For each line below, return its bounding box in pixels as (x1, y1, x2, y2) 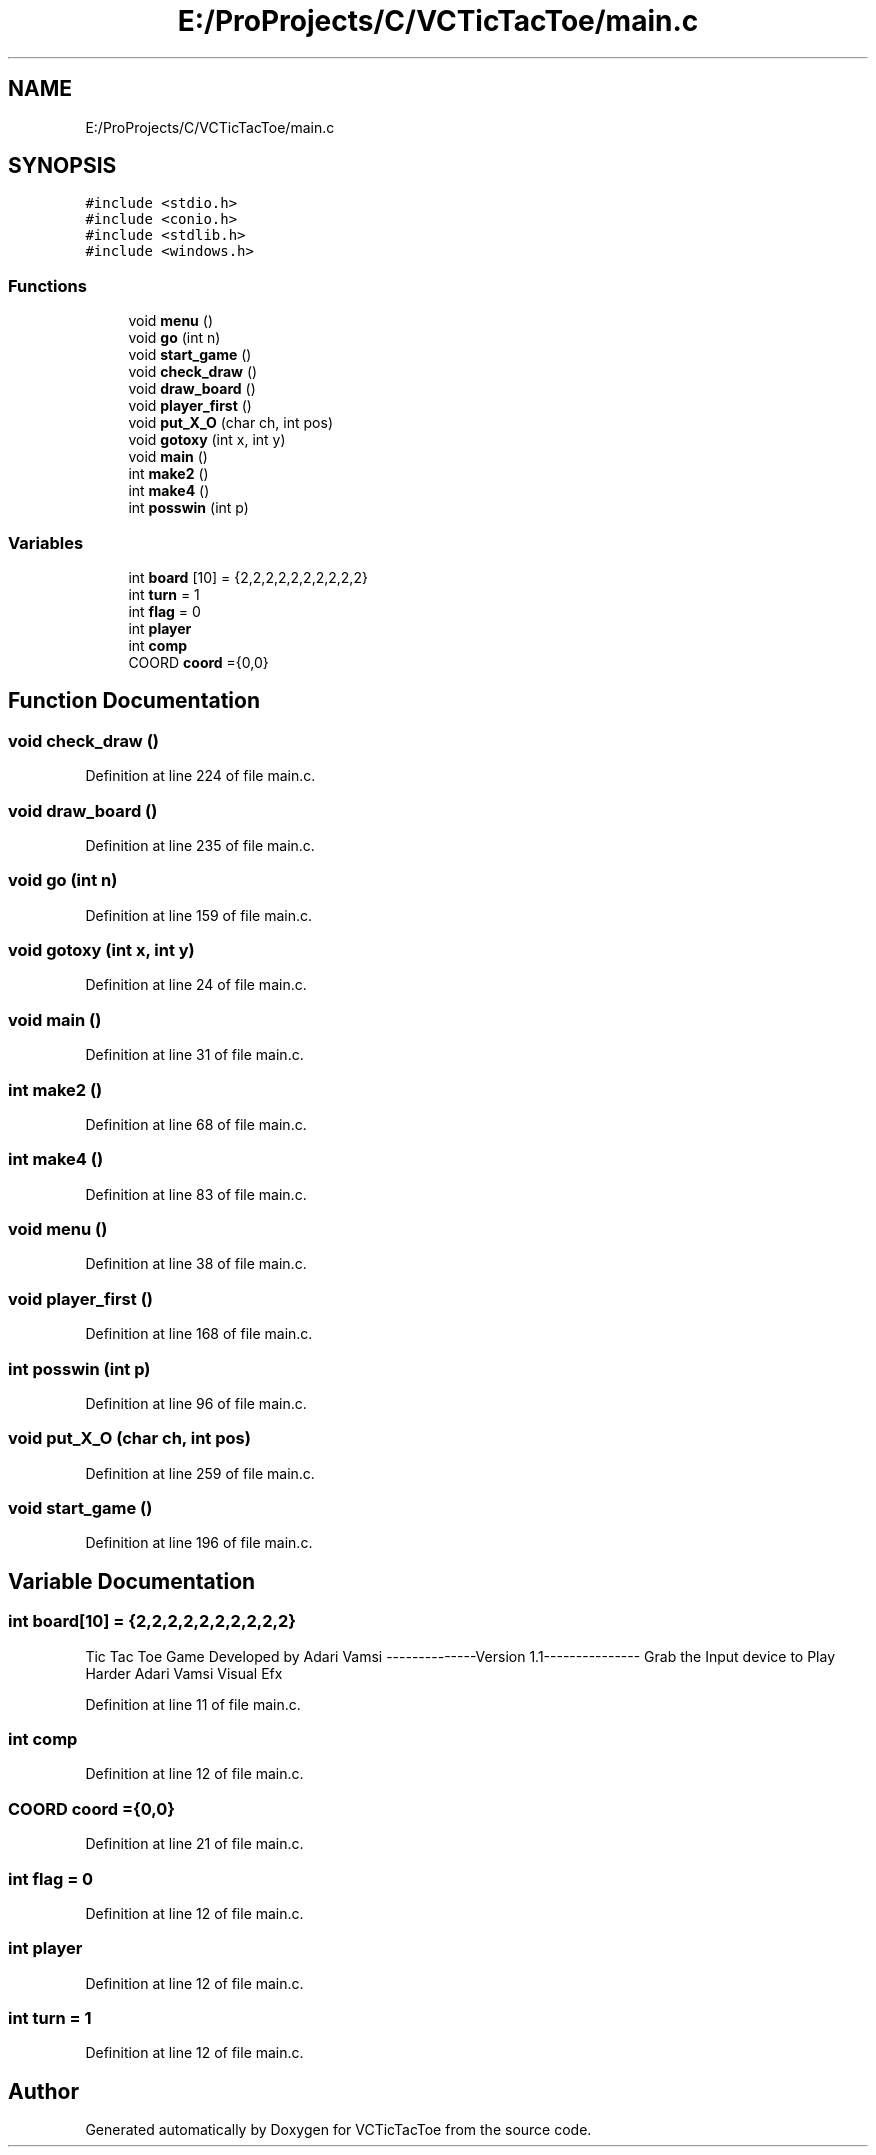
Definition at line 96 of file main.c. (85, 1394, 307, 1412)
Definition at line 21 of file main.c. (85, 1835, 304, 1853)
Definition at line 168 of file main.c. (85, 1325, 313, 1343)
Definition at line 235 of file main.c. (85, 836, 315, 854)
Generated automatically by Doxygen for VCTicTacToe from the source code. (85, 2121, 592, 2139)
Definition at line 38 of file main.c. (85, 1255, 307, 1273)
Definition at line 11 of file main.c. (85, 1695, 301, 1713)
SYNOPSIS (8, 153, 117, 179)
